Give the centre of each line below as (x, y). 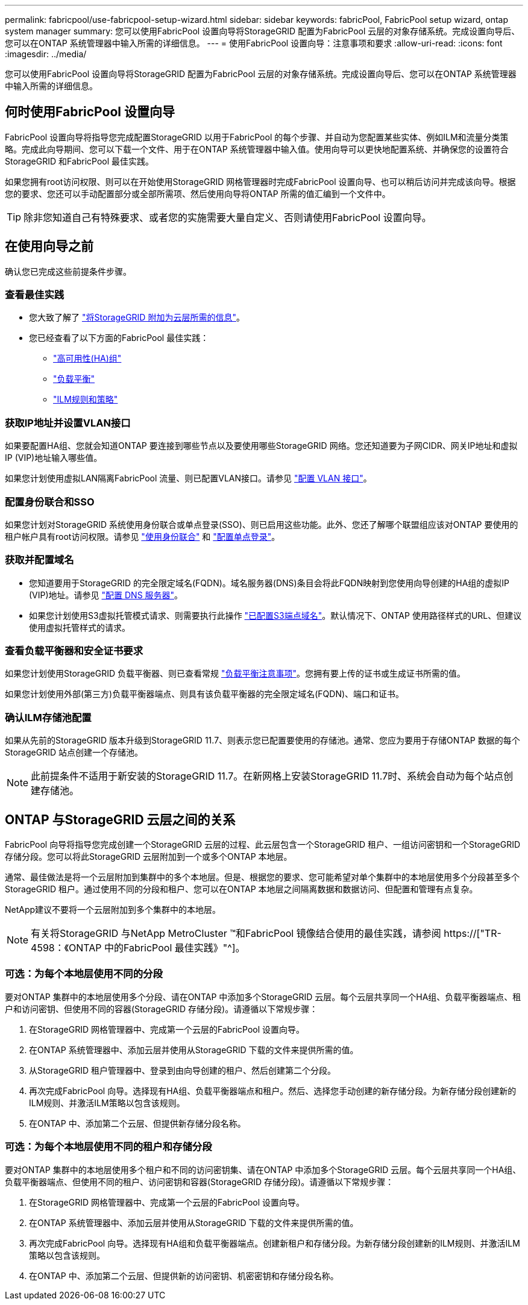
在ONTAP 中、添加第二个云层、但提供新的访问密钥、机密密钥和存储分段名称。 (184, 1275)
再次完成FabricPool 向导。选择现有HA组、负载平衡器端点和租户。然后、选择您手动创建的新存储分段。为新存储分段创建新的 (273, 1091)
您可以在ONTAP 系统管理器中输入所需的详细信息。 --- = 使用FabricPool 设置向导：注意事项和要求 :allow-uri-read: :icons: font (254, 43)
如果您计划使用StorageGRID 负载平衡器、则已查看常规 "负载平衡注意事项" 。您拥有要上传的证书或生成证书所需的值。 (235, 674)
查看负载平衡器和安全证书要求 (74, 651)
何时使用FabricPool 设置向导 (90, 112)
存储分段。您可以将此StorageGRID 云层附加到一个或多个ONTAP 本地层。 (149, 857)
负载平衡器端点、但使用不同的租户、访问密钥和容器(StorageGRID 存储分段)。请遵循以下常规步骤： (200, 1181)
